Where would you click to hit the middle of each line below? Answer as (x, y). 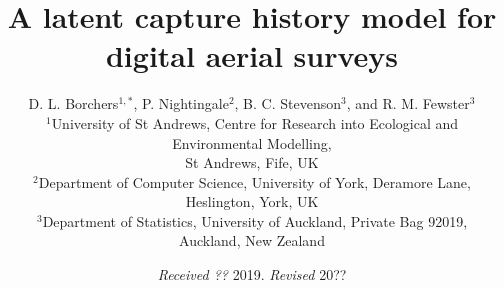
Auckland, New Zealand (252, 240)
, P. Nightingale (181, 103)
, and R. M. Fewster (408, 103)
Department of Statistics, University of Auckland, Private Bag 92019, (255, 220)
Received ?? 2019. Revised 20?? (252, 274)
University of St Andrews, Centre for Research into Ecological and (255, 122)
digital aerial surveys (252, 55)
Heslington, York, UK (252, 201)
